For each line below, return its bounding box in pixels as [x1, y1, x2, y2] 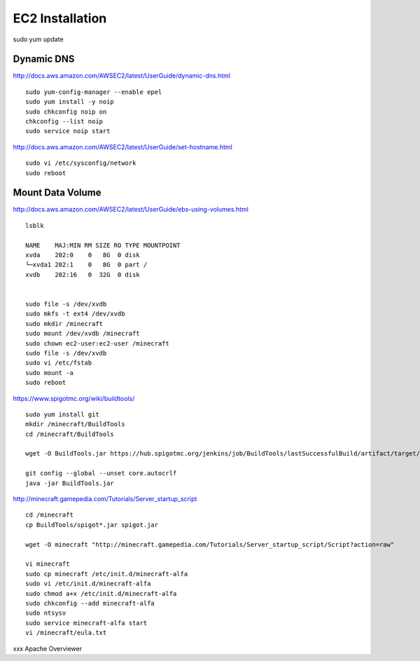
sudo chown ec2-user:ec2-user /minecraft [25, 339, 169, 347]
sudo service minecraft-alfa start [25, 619, 148, 627]
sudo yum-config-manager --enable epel [25, 88, 162, 96]
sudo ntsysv [25, 609, 66, 617]
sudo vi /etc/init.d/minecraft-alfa [25, 580, 151, 588]
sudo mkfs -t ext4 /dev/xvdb [25, 310, 125, 318]
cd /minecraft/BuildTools [25, 430, 115, 438]
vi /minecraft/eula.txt [25, 629, 107, 637]
